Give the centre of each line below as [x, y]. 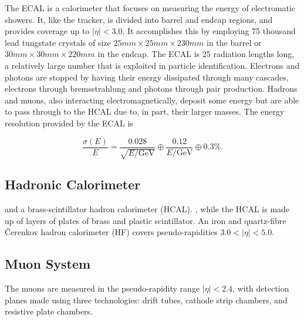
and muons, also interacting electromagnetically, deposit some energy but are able [152, 100]
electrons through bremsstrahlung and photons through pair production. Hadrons [151, 88]
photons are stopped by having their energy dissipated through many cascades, [147, 77]
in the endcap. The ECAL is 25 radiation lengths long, [196, 54]
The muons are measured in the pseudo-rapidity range [102, 288]
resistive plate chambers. [49, 311]
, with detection [261, 288]
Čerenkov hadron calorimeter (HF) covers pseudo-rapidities [111, 232]
